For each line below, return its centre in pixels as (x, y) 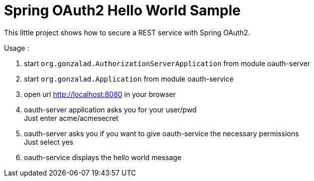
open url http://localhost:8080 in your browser (100, 94)
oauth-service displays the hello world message (103, 157)
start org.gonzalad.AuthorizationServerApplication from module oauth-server (167, 63)
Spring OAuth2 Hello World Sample (122, 10)
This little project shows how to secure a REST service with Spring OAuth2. (127, 32)
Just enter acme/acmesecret (71, 118)
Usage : (17, 48)
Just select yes (49, 142)
